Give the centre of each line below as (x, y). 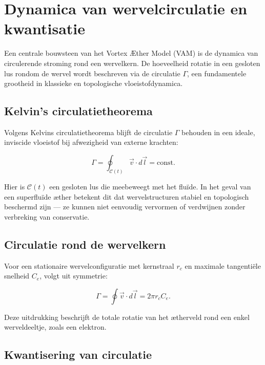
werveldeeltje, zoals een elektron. (55, 327)
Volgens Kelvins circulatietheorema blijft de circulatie (88, 132)
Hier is (15, 186)
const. (166, 163)
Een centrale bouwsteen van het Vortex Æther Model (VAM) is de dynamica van (131, 53)
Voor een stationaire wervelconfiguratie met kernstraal (89, 265)
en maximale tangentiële (223, 265)
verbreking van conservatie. (47, 216)
